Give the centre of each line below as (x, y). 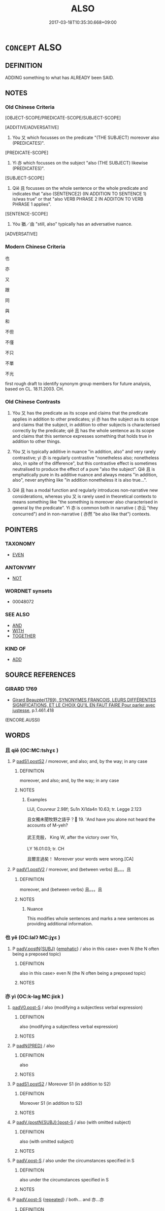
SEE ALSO (17, 615)
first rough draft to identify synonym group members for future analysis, (78, 383)
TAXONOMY (20, 544)
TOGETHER (24, 636)
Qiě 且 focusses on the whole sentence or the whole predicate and (80, 188)
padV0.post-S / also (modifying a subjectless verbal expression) (77, 1007)
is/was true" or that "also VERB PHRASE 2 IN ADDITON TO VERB (78, 199)
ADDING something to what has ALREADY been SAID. (60, 78)
